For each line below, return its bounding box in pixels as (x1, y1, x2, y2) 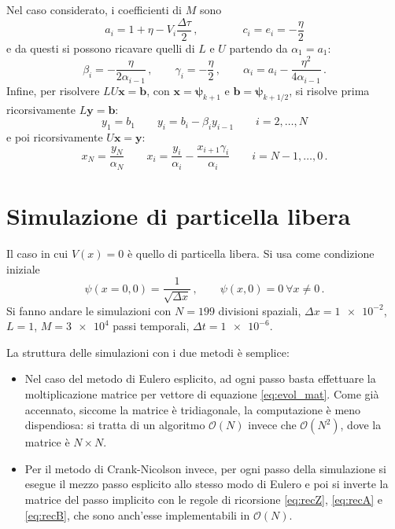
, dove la (340, 417, 382, 433)
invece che (248, 417, 297, 433)
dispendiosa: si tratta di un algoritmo (24, 417, 205, 433)
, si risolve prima (289, 82, 370, 98)
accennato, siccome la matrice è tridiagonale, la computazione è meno (24, 401, 361, 417)
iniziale (6, 260, 40, 277)
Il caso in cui (6, 245, 68, 262)
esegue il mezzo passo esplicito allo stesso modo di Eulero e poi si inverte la (24, 476, 389, 492)
